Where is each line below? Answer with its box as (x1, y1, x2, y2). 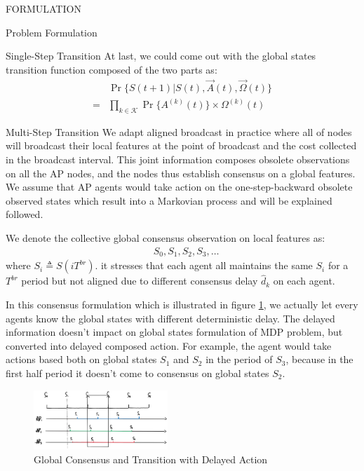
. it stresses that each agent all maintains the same (95, 258, 313, 273)
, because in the (285, 352, 353, 367)
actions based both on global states (6, 352, 157, 367)
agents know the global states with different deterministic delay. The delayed (6, 310, 335, 325)
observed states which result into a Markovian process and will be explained (6, 193, 332, 207)
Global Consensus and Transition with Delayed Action (34, 452, 268, 467)
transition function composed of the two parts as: (6, 62, 217, 76)
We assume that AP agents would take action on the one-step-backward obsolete (6, 179, 353, 194)
